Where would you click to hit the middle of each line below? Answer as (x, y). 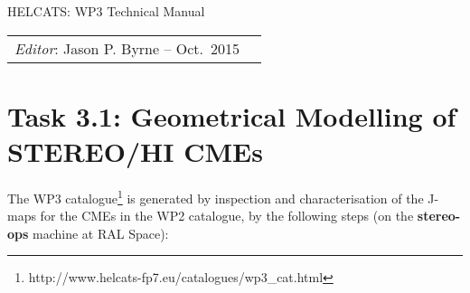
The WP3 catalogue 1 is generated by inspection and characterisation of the (216, 196)
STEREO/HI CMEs (135, 151)
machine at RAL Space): (101, 233)
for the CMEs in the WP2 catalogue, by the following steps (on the (227, 216)
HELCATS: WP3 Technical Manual (106, 11)
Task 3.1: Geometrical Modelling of (232, 115)
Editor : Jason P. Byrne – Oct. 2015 (127, 48)
